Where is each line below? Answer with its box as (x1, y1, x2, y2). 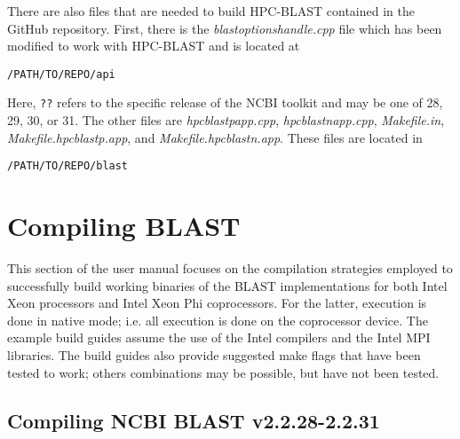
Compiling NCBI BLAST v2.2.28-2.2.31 (7, 406, 380, 434)
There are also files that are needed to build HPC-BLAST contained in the (7, 2, 415, 20)
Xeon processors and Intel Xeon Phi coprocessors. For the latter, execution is (7, 294, 427, 312)
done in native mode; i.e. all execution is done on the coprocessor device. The (7, 310, 428, 329)
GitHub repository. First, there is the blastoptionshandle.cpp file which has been (7, 19, 442, 37)
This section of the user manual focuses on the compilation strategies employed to (7, 259, 453, 278)
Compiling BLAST (7, 208, 241, 244)
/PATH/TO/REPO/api (7, 67, 115, 81)
